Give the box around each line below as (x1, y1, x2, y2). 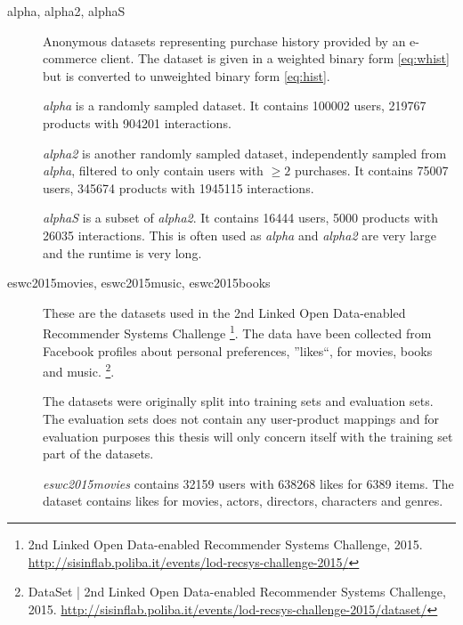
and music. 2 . (43, 360, 115, 380)
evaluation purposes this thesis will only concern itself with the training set (43, 426, 453, 445)
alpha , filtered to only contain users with (43, 161, 264, 180)
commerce (43, 49, 97, 68)
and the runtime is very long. (43, 243, 202, 262)
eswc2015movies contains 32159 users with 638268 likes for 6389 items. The (43, 474, 454, 492)
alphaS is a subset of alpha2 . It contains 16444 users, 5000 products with (43, 208, 439, 227)
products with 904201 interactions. (43, 113, 231, 132)
